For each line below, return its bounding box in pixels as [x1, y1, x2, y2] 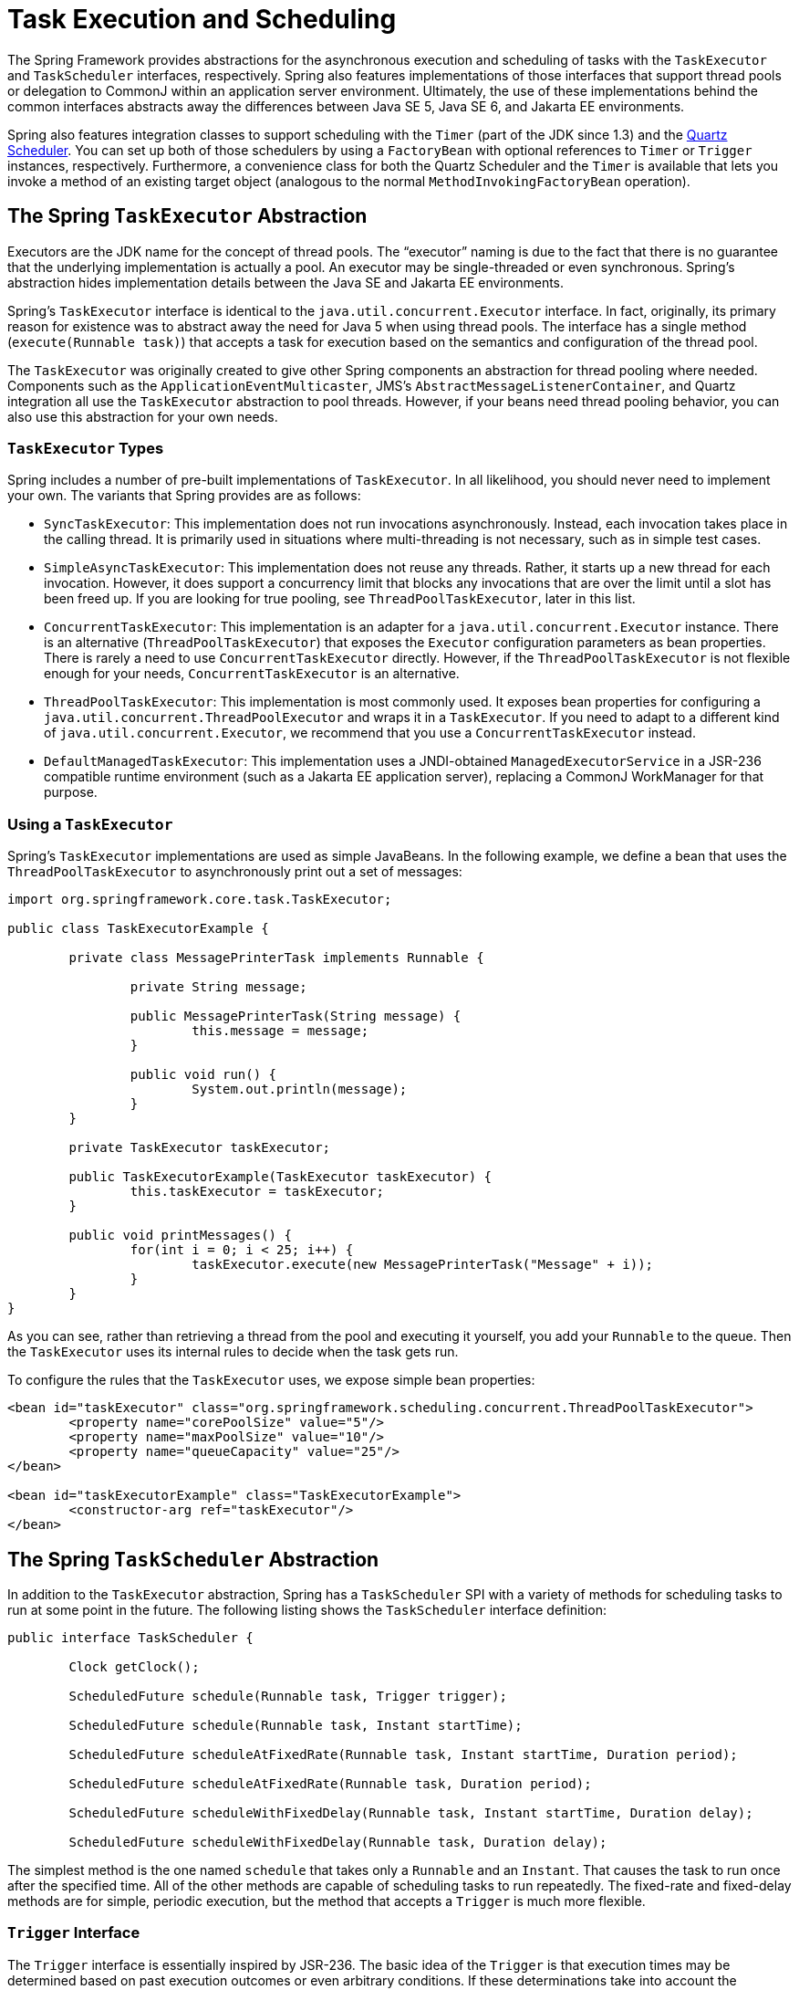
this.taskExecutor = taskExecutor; [130, 1184, 385, 1199]
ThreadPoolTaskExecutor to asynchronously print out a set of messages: [7, 864, 462, 880]
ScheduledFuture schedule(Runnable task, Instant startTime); [68, 1717, 523, 1733]
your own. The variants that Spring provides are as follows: [7, 487, 361, 504]
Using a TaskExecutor [7, 814, 173, 833]
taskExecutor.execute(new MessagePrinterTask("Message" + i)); [192, 1257, 654, 1273]
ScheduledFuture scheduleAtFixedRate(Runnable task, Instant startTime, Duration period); [68, 1746, 738, 1762]
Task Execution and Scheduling [7, 4, 397, 35]
